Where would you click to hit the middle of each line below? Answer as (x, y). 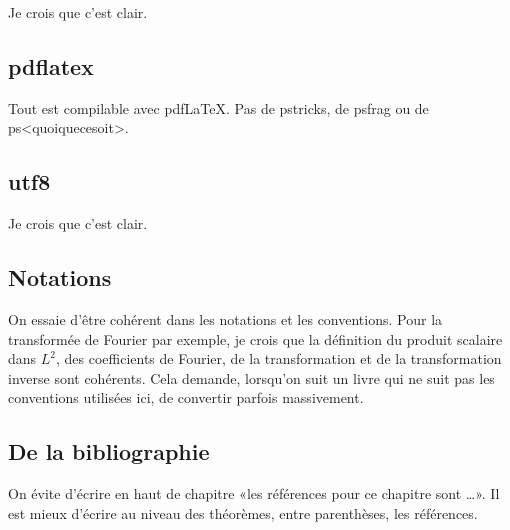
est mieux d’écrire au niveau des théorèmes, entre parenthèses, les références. (243, 512)
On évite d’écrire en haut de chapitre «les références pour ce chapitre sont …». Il (254, 493)
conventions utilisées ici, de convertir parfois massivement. (186, 397)
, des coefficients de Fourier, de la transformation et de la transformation (278, 358)
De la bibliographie (109, 451)
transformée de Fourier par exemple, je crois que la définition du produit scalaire (255, 338)
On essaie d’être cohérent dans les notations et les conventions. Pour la (225, 318)
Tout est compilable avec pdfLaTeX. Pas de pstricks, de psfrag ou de (218, 107)
